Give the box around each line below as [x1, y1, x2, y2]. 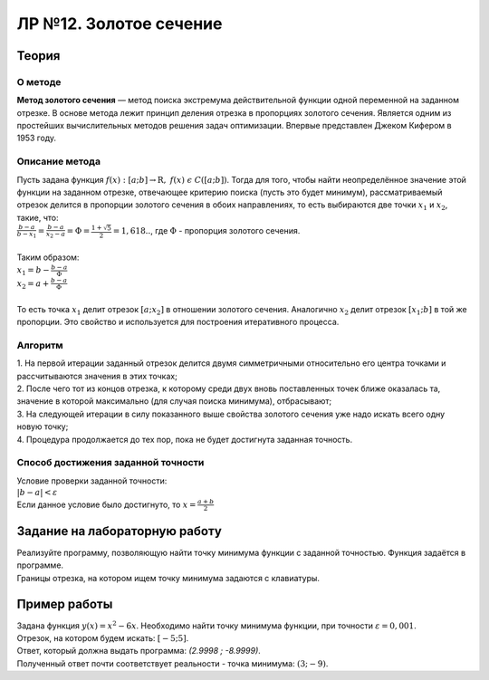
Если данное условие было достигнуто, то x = [16, 499, 197, 510]
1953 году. [16, 132, 57, 144]
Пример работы [16, 596, 113, 611]
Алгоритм [16, 339, 63, 351]
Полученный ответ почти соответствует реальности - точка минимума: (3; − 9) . [16, 657, 329, 669]
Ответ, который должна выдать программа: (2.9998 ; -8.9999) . [16, 646, 262, 656]
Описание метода [16, 155, 101, 168]
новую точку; [16, 421, 69, 432]
